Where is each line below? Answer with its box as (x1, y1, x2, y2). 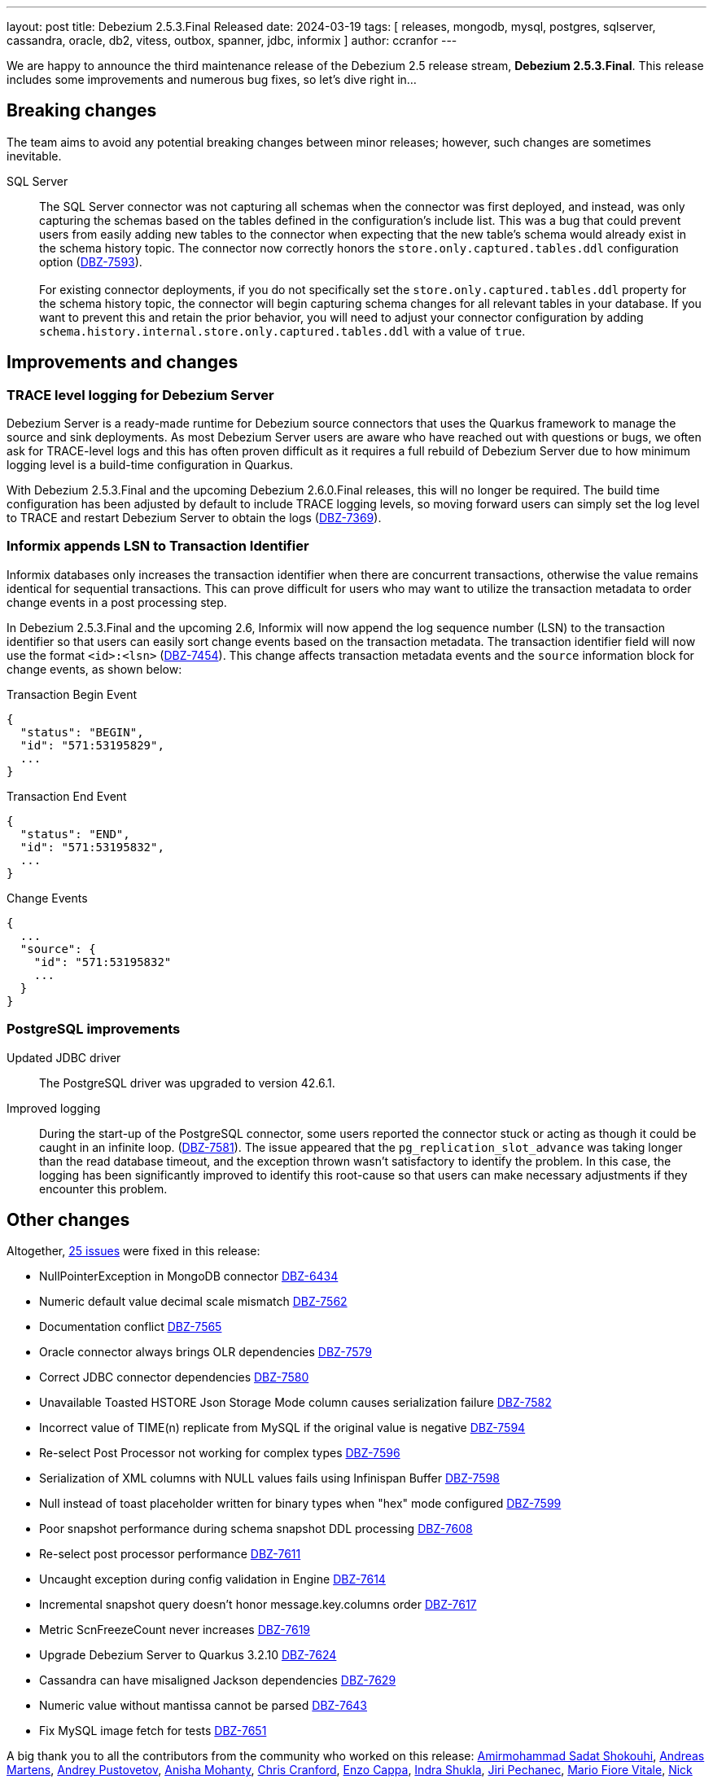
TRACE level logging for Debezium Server (7, 386, 274, 403)
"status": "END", (20, 827, 130, 841)
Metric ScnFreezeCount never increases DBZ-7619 (39, 1623, 311, 1637)
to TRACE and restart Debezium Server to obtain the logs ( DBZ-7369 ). (7, 511, 382, 525)
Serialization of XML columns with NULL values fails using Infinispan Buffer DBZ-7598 (39, 1471, 500, 1486)
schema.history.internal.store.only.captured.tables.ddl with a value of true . (39, 323, 526, 338)
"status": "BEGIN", (20, 725, 144, 739)
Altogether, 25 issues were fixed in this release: (7, 1244, 260, 1258)
